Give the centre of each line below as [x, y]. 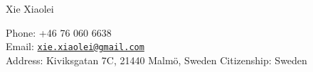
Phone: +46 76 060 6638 [59, 32]
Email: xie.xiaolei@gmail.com [75, 46]
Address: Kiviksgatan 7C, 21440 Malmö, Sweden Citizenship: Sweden [156, 60]
